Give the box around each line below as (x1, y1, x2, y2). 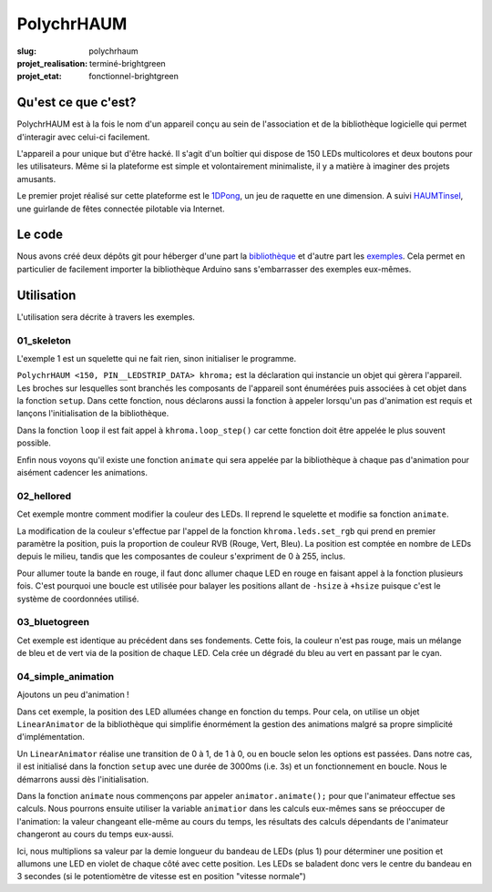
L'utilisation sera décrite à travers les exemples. (16, 311, 196, 323)
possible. (16, 437, 52, 448)
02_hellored (16, 489, 72, 502)
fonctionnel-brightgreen (88, 71, 179, 82)
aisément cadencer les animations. (16, 467, 148, 478)
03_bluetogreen (16, 616, 90, 629)
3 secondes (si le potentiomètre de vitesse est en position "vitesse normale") (16, 871, 307, 882)
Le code (16, 227, 64, 242)
